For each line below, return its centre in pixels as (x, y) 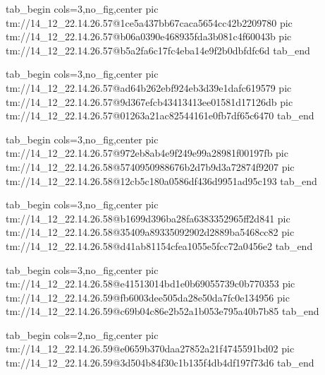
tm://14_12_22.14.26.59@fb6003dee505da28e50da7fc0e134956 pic (148, 297)
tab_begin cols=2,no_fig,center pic (82, 334)
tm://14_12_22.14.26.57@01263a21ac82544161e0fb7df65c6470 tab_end (160, 115)
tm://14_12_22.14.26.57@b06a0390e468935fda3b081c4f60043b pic (149, 36)
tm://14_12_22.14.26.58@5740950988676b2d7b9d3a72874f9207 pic (150, 166)
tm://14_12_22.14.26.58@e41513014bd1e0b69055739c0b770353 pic (151, 284)
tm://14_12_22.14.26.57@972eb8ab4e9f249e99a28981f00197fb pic (147, 153)
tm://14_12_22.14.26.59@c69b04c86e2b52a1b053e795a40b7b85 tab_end (162, 311)
